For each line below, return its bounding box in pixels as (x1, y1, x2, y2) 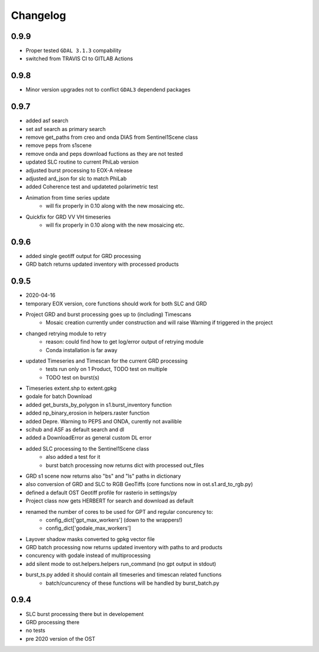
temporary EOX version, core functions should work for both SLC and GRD (25, 300, 207, 307)
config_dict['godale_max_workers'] (45, 524, 131, 532)
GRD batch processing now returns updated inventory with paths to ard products (25, 544, 223, 551)
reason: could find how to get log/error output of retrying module (45, 338, 204, 345)
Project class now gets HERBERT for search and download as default (25, 497, 194, 504)
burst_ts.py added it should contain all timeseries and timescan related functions (25, 571, 222, 578)
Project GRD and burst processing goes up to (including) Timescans (25, 311, 191, 318)
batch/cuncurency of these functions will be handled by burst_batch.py (45, 579, 220, 586)
